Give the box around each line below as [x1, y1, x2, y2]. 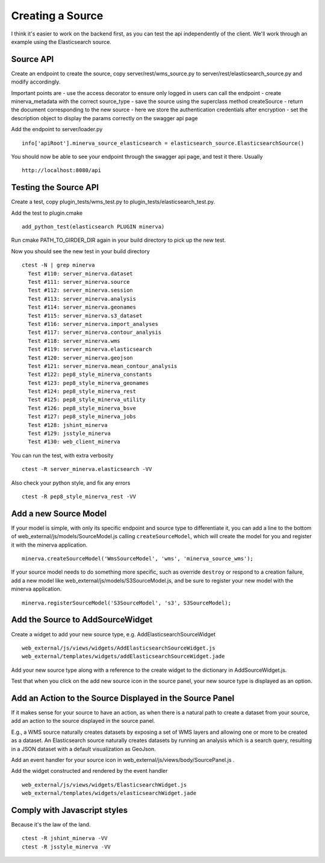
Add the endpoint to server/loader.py [11, 126, 103, 133]
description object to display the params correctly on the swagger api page [11, 114, 198, 121]
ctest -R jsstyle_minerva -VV [22, 843, 111, 850]
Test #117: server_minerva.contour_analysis [28, 329, 162, 336]
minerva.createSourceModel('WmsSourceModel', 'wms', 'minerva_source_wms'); [22, 555, 254, 562]
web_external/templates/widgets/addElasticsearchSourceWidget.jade [22, 653, 225, 660]
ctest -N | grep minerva [22, 262, 95, 269]
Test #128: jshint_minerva [28, 422, 108, 428]
